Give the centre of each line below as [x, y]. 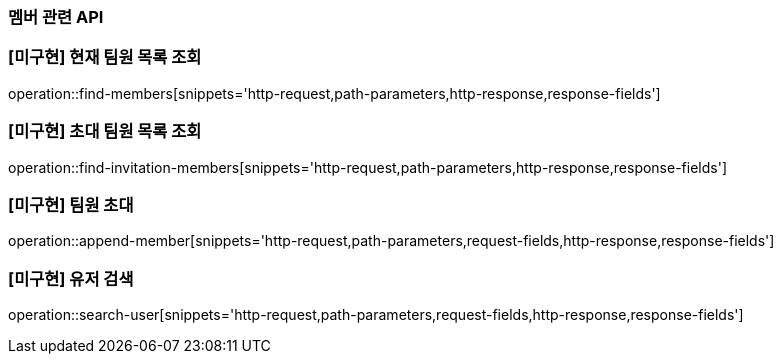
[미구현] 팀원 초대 [71, 204]
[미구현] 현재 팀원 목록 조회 [105, 57]
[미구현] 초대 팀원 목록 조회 [105, 131]
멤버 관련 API [56, 17]
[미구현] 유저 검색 [71, 278]
